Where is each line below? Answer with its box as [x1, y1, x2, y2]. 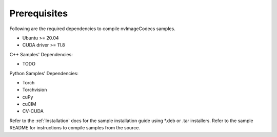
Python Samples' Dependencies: [9, 70, 79, 76]
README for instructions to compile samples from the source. [9, 125, 141, 131]
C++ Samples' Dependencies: [9, 51, 73, 57]
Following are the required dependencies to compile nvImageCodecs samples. [9, 26, 175, 32]
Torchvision [22, 87, 47, 93]
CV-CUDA [22, 108, 44, 115]
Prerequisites [9, 8, 68, 19]
